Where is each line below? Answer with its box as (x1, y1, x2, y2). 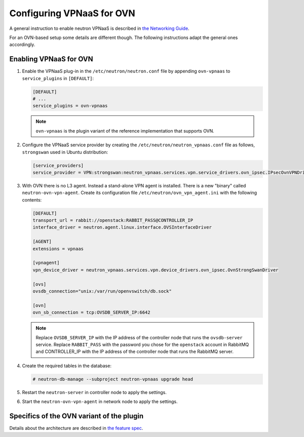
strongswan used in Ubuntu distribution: (22, 149, 108, 155)
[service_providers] (32, 163, 84, 168)
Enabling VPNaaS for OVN (9, 55, 93, 63)
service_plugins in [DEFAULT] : (22, 75, 94, 81)
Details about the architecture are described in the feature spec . (9, 425, 143, 431)
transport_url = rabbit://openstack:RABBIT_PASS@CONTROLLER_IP (32, 218, 194, 223)
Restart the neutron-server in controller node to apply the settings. (22, 389, 167, 395)
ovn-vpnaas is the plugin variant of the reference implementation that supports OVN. (35, 128, 215, 134)
